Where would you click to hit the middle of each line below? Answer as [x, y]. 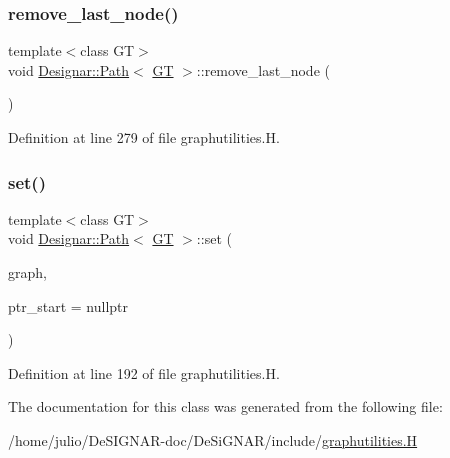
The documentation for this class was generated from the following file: [225, 406]
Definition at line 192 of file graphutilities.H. [144, 372]
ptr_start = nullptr [68, 305]
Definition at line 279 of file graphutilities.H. [144, 137]
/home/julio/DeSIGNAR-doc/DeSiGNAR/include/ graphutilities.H [213, 439]
